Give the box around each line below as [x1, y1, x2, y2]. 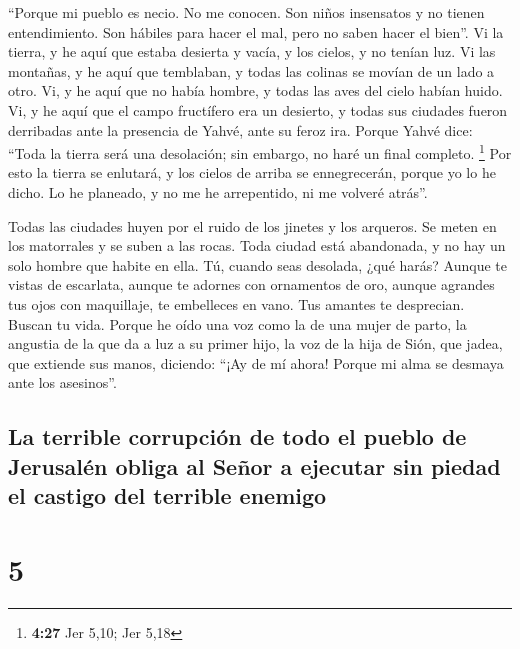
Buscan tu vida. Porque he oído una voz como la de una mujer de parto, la [8, 313, 467, 334]
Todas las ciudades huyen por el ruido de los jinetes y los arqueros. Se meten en [8, 215, 497, 236]
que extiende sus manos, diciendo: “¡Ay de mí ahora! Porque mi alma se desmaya [8, 352, 504, 373]
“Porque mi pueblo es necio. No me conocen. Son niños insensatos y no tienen [8, 2, 485, 22]
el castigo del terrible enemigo [8, 480, 327, 511]
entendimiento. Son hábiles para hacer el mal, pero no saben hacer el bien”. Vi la [8, 21, 504, 42]
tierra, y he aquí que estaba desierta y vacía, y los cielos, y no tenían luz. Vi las [8, 41, 496, 62]
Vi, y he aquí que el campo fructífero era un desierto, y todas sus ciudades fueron [8, 99, 508, 120]
